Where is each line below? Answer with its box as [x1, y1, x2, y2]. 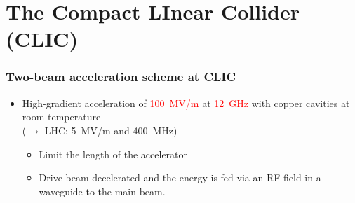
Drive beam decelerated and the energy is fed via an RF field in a [39, 170, 321, 185]
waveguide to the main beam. [39, 183, 166, 198]
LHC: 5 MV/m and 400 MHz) [44, 122, 177, 137]
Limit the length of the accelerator [39, 146, 188, 161]
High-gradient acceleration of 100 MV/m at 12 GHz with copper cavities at [22, 95, 350, 110]
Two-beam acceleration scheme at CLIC [6, 68, 236, 85]
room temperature [22, 109, 101, 124]
